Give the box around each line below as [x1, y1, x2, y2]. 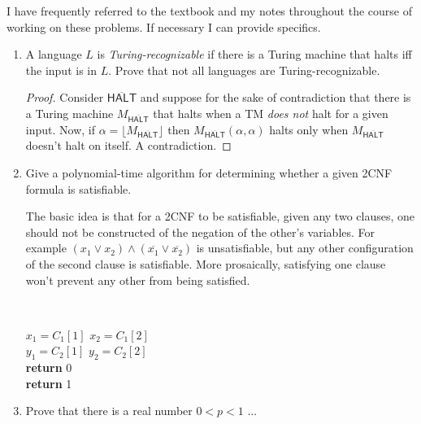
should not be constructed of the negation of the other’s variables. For [25, 223, 375, 240]
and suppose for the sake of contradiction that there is [140, 89, 411, 106]
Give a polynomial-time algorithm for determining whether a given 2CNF [25, 164, 393, 181]
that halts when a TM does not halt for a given [153, 104, 388, 121]
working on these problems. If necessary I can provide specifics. [7, 18, 321, 35]
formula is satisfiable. [25, 180, 132, 197]
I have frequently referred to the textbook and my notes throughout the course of [7, 2, 412, 19]
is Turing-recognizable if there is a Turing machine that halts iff [97, 46, 412, 63]
